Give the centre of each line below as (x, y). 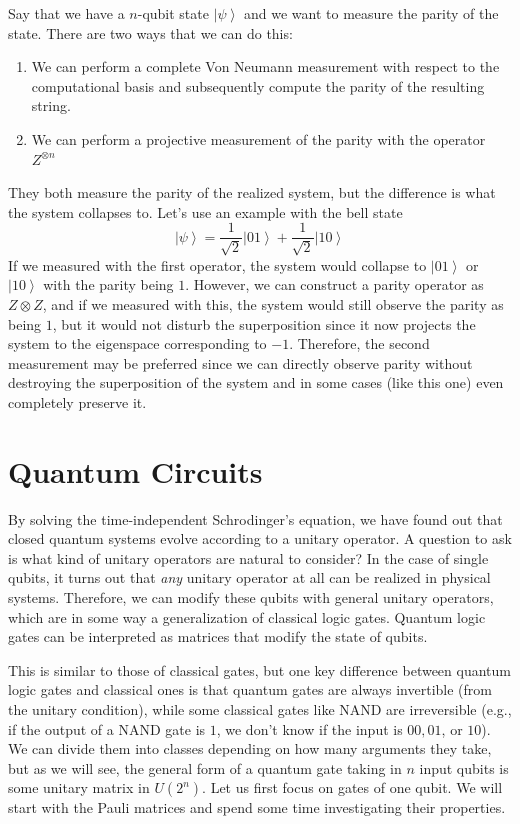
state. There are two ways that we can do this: (150, 32)
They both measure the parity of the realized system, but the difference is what (252, 192)
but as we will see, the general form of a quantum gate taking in (205, 767)
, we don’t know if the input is (309, 728)
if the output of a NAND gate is (107, 728)
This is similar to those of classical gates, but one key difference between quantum (259, 669)
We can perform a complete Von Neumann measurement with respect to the (265, 66)
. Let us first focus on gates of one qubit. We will (352, 787)
